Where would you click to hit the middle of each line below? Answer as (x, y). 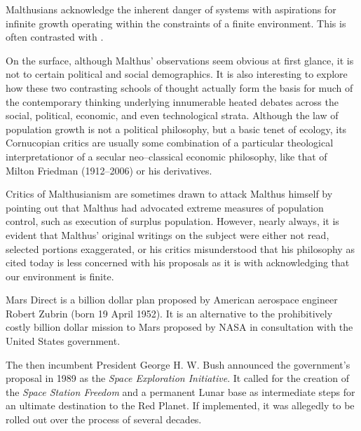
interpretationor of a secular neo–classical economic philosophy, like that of (166, 156)
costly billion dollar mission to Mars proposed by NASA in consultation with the (179, 327)
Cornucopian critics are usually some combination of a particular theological (170, 143)
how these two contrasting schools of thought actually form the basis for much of (179, 87)
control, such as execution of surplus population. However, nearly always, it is (172, 221)
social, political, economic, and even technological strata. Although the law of (172, 115)
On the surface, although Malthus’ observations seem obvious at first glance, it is (180, 60)
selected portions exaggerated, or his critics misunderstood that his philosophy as (180, 248)
